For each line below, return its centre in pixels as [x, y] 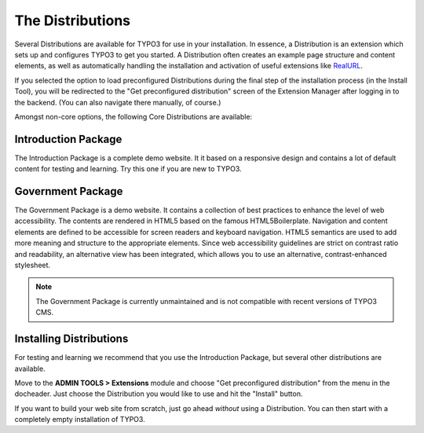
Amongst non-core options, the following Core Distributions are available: [133, 116]
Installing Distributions [71, 339]
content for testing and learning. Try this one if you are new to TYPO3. [128, 169]
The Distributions [73, 20]
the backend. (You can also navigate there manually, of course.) [118, 102]
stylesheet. [33, 265]
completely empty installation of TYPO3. [80, 420]
